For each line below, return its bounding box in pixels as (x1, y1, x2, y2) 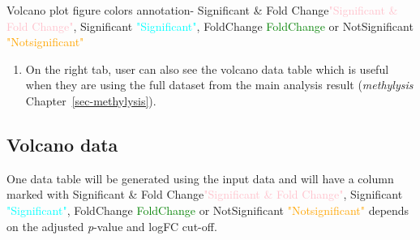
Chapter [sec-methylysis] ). (25, 92, 156, 109)
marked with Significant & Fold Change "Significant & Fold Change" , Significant (6, 186, 403, 203)
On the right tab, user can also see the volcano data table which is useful (25, 60, 389, 77)
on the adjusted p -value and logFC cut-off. (6, 217, 217, 234)
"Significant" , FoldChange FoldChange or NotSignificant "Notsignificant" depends (6, 201, 409, 218)
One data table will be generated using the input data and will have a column (6, 169, 394, 186)
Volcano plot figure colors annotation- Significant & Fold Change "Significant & (6, 2, 398, 18)
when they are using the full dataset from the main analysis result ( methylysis (25, 76, 414, 93)
